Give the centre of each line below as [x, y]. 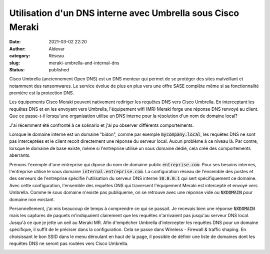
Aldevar [57, 49]
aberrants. [20, 155]
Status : [17, 69]
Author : [17, 49]
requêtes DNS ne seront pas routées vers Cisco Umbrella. [69, 243]
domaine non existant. [32, 199]
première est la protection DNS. [42, 93]
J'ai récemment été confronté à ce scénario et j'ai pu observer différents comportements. [101, 125]
